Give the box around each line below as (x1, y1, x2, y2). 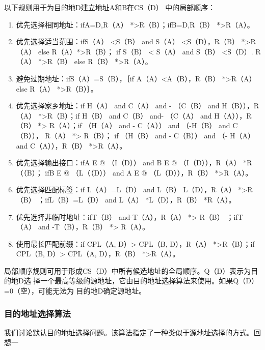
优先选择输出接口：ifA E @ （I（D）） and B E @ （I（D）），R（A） (16, 157, 241, 168)
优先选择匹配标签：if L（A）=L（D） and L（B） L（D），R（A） (16, 184, 236, 195)
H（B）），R (222, 100, 259, 111)
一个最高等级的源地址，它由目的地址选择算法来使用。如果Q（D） (40, 275, 258, 286)
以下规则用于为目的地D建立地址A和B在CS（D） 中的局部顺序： (4, 2, 216, 12)
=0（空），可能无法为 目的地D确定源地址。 (4, 285, 146, 296)
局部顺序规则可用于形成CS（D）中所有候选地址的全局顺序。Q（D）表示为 (4, 265, 251, 276)
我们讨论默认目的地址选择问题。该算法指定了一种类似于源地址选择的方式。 (4, 327, 254, 337)
